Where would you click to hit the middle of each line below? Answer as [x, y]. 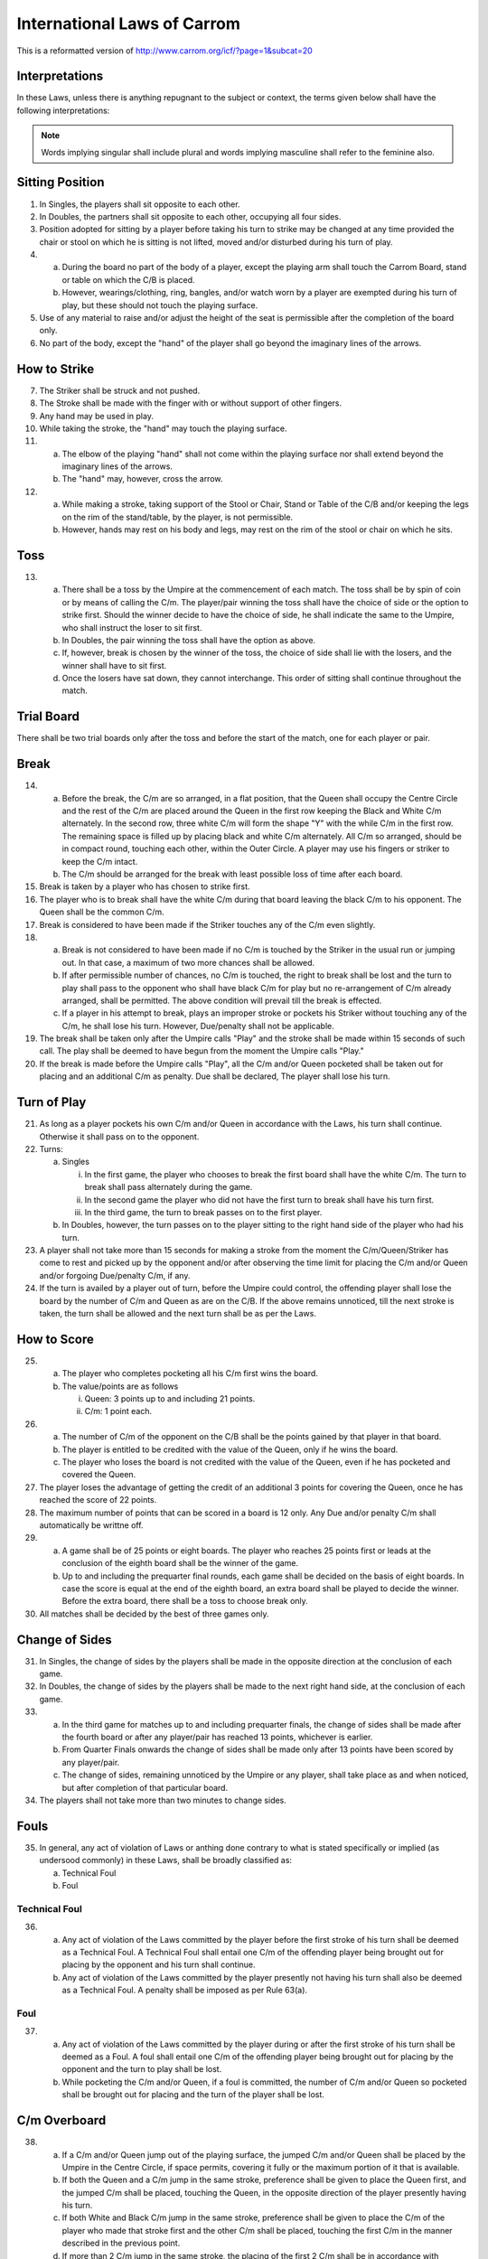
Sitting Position [61, 182]
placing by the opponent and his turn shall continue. [159, 1964]
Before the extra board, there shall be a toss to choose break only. [185, 1601]
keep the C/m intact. [100, 861]
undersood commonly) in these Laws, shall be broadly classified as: [166, 1861]
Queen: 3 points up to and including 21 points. [170, 1399]
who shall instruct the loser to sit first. [132, 627]
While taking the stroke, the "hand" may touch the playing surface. [163, 428]
